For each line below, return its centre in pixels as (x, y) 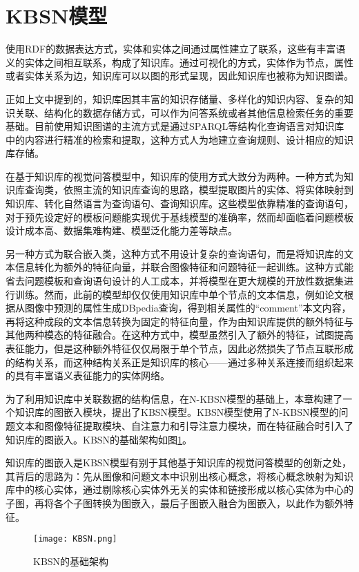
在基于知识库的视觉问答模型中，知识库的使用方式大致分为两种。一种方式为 (175, 176)
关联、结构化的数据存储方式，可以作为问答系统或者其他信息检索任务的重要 (184, 112)
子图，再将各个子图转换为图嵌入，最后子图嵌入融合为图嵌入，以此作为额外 (175, 503)
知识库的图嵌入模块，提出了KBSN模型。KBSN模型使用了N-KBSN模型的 (177, 412)
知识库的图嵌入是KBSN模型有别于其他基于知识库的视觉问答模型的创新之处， (179, 463)
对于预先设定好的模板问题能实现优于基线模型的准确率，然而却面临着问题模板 (179, 217)
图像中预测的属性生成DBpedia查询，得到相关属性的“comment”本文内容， (188, 308)
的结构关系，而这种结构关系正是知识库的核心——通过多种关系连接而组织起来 (179, 362)
